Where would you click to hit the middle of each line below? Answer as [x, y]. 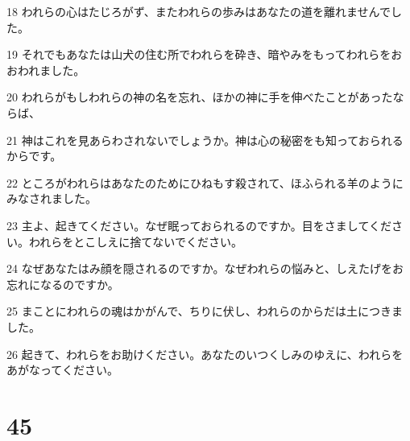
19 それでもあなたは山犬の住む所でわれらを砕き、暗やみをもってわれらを [199, 54]
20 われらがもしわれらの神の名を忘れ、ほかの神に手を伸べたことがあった [200, 97]
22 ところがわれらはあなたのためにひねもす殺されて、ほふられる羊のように [205, 182]
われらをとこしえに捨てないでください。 [135, 241]
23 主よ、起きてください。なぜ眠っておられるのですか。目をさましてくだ [199, 225]
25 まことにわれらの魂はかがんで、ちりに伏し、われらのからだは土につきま [205, 311]
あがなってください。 [62, 370]
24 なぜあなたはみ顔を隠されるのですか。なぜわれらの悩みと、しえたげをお [205, 268]
